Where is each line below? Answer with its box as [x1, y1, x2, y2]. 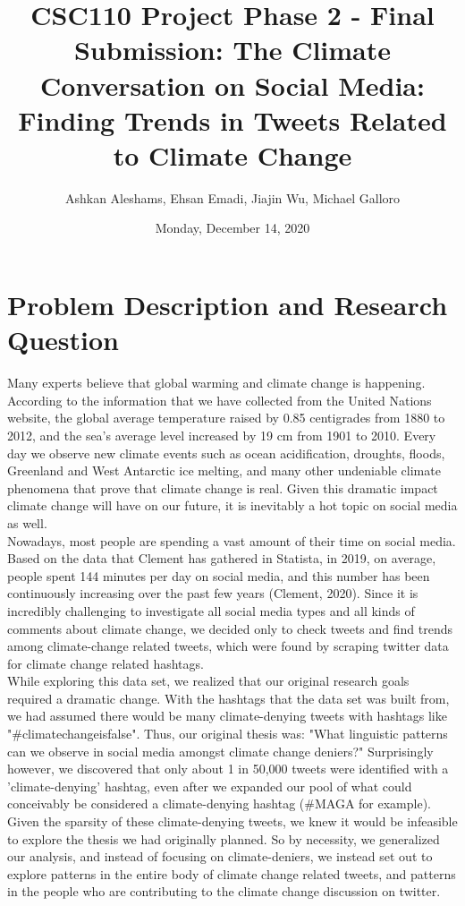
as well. [7, 513, 47, 532]
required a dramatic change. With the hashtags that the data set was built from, [7, 688, 450, 707]
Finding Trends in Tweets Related [18, 101, 447, 138]
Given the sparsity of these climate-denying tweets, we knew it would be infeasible [7, 812, 458, 831]
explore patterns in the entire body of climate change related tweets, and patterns [7, 864, 456, 883]
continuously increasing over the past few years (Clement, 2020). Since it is [7, 584, 418, 603]
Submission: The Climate [73, 31, 392, 68]
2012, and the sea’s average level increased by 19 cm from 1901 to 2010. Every [7, 425, 436, 444]
